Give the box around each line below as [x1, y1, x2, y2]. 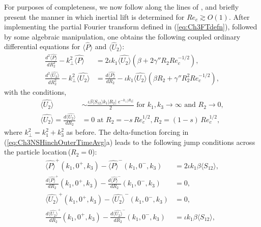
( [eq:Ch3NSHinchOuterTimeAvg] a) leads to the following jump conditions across [4, 136, 255, 147]
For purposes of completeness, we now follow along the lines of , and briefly [4, 2, 239, 12]
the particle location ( [4, 146, 71, 157]
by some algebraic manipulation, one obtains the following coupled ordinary [4, 31, 241, 42]
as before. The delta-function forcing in [66, 127, 189, 137]
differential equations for [4, 41, 80, 52]
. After [228, 11, 250, 22]
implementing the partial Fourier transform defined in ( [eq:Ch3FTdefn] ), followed [4, 21, 257, 32]
